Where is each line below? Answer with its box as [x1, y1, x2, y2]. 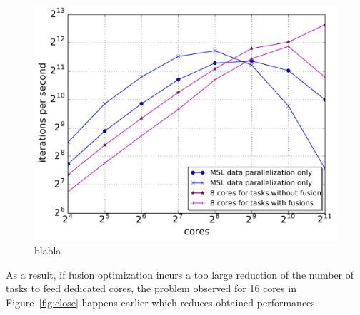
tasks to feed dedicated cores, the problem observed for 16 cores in [6, 281, 296, 296]
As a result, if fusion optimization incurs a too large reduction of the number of [6, 267, 354, 282]
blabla [34, 243, 61, 258]
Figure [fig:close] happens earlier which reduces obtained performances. [6, 294, 318, 309]
